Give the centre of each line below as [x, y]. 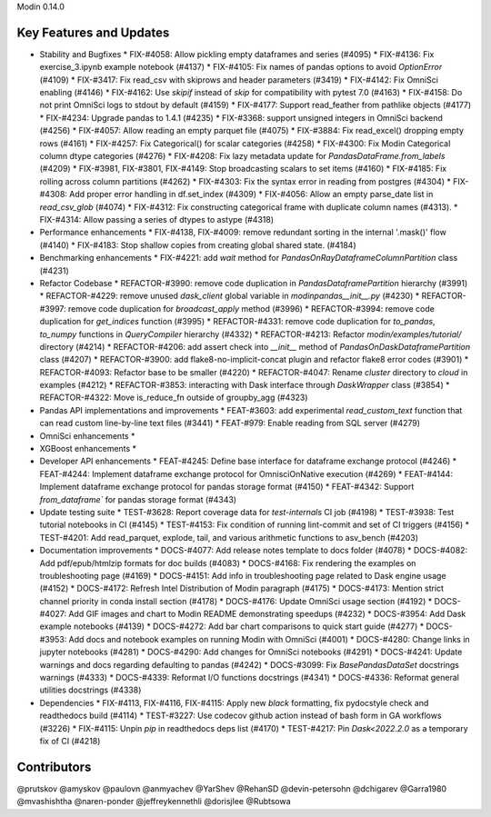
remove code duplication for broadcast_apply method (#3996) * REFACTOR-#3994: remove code [252, 308]
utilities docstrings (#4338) [90, 690]
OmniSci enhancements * [87, 435]
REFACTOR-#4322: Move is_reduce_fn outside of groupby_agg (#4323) [174, 398]
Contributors [54, 767]
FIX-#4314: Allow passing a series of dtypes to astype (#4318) [157, 219]
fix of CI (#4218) [70, 741]
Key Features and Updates [93, 32]
